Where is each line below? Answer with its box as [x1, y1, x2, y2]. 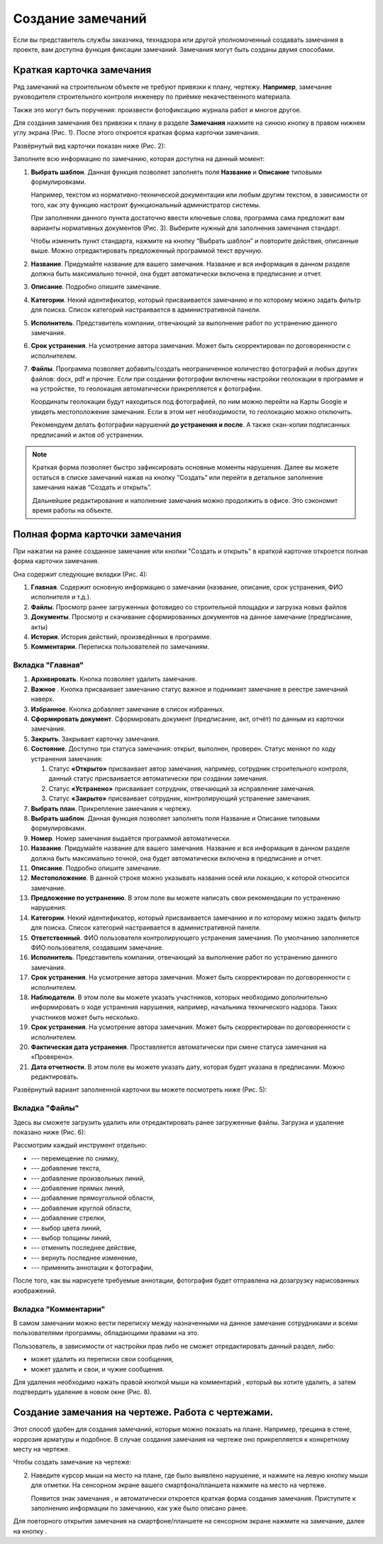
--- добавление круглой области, [30, 1204, 132, 1212]
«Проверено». [30, 1053, 74, 1061]
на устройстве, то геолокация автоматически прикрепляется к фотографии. [30, 384, 262, 393]
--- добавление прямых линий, [30, 1183, 126, 1192]
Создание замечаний [13, 11, 147, 26]
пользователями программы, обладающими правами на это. [13, 1329, 199, 1337]
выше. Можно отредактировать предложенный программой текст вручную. [30, 246, 263, 255]
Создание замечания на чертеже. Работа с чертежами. [13, 1406, 274, 1418]
